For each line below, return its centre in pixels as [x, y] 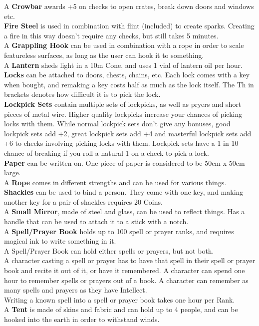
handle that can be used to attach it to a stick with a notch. [96, 221]
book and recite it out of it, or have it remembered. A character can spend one [125, 270]
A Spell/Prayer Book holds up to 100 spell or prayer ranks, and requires [119, 231]
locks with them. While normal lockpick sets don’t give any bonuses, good [117, 124]
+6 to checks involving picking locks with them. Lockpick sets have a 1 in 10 [121, 143]
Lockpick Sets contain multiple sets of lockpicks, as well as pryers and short [123, 104]
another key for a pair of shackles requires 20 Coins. [83, 201]
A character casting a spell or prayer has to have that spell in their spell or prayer [130, 260]
